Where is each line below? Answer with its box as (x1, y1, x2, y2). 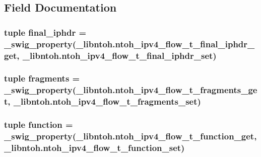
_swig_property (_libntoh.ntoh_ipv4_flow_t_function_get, (4, 130, 257, 142)
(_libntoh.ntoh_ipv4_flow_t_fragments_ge (72, 84, 257, 96)
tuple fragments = (4, 72, 80, 85)
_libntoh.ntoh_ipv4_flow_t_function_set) (4, 141, 185, 153)
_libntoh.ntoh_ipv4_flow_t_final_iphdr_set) (22, 49, 217, 61)
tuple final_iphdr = (4, 26, 87, 38)
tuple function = (4, 118, 73, 131)
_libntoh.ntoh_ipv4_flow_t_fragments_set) (13, 95, 201, 108)
